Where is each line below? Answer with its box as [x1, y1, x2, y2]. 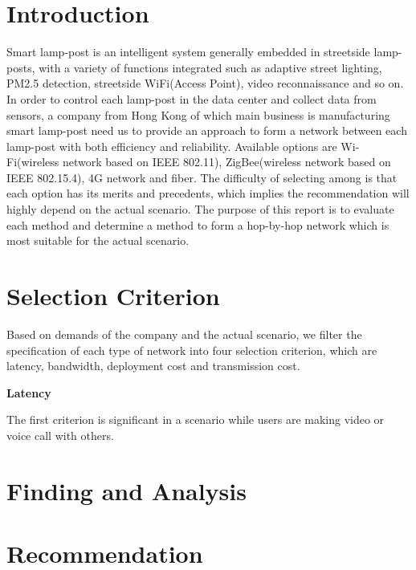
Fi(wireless [6, 153, 59, 170]
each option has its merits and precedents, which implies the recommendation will [6, 185, 410, 202]
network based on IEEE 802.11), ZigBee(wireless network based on [62, 153, 391, 170]
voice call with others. [6, 426, 114, 443]
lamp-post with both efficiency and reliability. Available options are [6, 137, 337, 154]
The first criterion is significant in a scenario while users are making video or [6, 411, 385, 428]
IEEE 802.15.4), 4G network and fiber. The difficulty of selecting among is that [6, 169, 398, 185]
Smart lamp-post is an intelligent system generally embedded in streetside [6, 43, 370, 60]
